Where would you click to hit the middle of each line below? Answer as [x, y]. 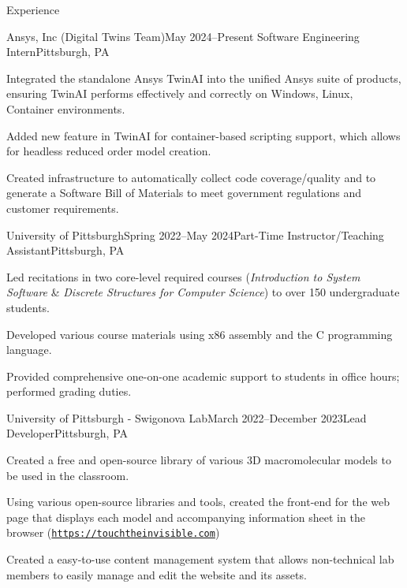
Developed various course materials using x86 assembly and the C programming [200, 334]
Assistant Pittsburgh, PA [65, 250]
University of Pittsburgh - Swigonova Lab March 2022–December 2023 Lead [187, 417]
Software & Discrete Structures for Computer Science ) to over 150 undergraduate [203, 292]
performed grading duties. [69, 391]
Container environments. [66, 108]
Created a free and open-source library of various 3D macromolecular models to [199, 460]
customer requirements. [63, 208]
